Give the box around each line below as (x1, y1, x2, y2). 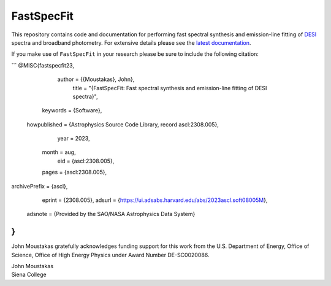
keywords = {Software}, (42, 107, 102, 114)
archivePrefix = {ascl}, (11, 182, 68, 190)
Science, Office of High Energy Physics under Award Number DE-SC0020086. (11, 251, 210, 258)
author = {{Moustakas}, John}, (57, 75, 135, 83)
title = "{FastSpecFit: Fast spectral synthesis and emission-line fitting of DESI (72, 84, 267, 91)
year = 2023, (57, 135, 90, 142)
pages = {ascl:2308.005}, (42, 169, 107, 176)
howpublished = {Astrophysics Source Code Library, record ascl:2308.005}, (26, 120, 219, 128)
